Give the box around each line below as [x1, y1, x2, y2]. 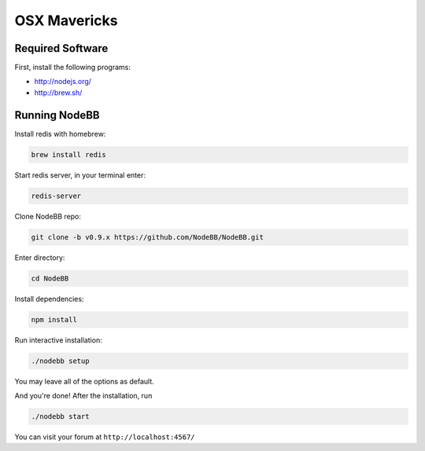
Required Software [14, 42, 109, 55]
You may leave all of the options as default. [14, 376, 155, 386]
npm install [31, 315, 78, 324]
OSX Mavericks [14, 12, 118, 29]
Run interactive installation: [14, 335, 102, 345]
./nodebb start [31, 412, 90, 420]
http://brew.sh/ [34, 87, 83, 97]
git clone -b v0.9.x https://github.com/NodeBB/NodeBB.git [31, 233, 264, 241]
